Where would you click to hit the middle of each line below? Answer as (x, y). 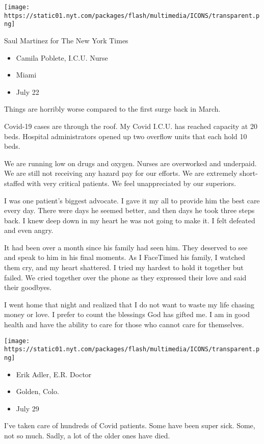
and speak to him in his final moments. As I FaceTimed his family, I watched (125, 257)
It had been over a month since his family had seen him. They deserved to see (126, 247)
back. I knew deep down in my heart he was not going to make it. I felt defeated (130, 220)
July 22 (28, 92)
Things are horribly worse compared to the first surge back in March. (112, 109)
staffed (15, 183)
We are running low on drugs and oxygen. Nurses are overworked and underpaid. (130, 163)
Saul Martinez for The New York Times (66, 40)
